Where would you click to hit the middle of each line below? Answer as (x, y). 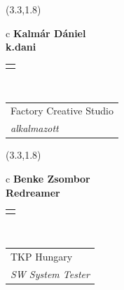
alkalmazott (35, 128)
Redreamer (33, 192)
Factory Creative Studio (62, 111)
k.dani (21, 47)
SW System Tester (50, 273)
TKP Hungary (42, 256)
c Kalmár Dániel (46, 33)
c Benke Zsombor (48, 178)
